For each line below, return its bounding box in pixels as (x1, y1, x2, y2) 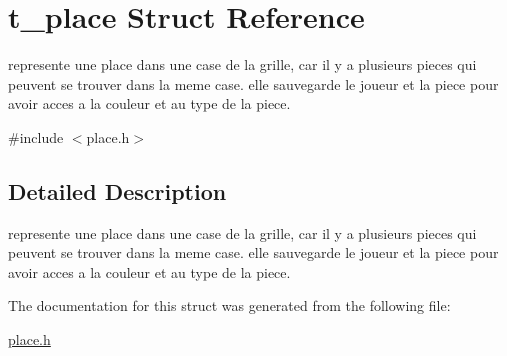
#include (8, 126, 64, 147)
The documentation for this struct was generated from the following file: (8, 295, 451, 316)
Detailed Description (8, 175, 227, 206)
